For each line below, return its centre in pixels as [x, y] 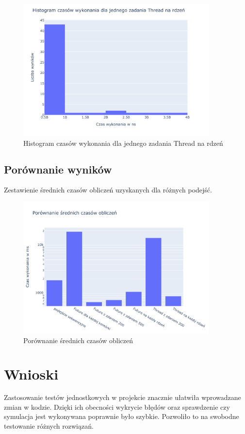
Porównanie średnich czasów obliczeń [78, 340]
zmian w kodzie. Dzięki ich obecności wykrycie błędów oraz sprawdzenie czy [117, 407]
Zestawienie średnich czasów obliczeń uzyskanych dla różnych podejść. [108, 189]
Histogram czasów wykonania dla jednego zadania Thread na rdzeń [123, 143]
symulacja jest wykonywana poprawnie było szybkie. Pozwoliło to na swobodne [122, 416]
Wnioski [31, 374]
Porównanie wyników [58, 169]
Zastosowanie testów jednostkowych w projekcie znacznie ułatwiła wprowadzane [122, 397]
